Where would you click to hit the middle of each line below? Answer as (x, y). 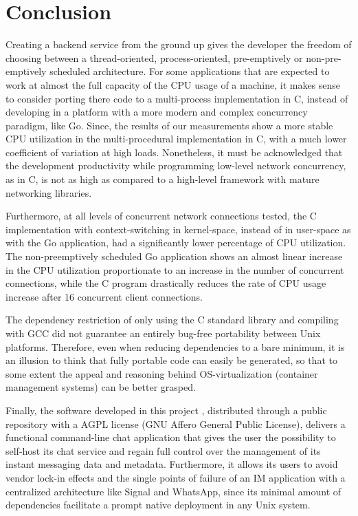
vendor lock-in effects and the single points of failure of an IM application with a (176, 477)
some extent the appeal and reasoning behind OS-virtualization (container (162, 373)
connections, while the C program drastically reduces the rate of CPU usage (166, 283)
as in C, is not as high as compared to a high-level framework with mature (163, 179)
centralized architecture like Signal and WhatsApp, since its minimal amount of (174, 491)
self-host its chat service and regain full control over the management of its (163, 450)
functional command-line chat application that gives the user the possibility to (171, 437)
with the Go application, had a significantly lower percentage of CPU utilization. (176, 243)
